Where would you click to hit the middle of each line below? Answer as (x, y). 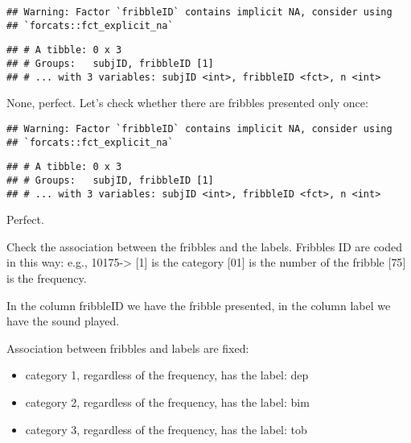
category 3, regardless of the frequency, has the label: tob (166, 429)
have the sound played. (63, 321)
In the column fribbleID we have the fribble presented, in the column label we (199, 305)
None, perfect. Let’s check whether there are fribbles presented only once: (187, 103)
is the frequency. (47, 277)
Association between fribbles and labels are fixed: (128, 348)
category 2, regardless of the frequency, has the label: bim (167, 402)
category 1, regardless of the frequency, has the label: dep (167, 375)
